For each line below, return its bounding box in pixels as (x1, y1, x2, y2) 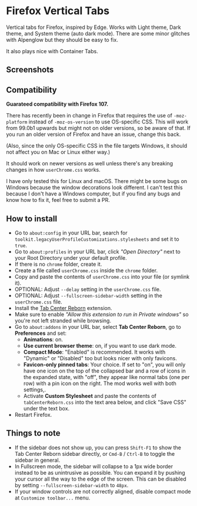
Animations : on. (23, 335, 64, 343)
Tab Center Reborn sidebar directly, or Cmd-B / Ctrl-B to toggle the (14, 450, 175, 457)
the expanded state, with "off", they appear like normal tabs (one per (23, 373, 190, 380)
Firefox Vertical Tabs (6, 4, 110, 18)
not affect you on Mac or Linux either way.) (6, 149, 111, 156)
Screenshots (6, 65, 54, 75)
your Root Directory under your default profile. (14, 254, 128, 261)
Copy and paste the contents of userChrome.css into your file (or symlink (14, 273, 190, 280)
